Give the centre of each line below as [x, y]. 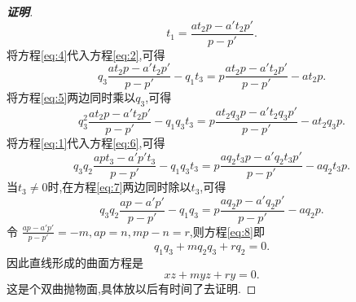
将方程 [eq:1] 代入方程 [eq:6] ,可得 [86, 142]
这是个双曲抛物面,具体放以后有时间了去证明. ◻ [132, 289]
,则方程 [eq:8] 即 [227, 231]
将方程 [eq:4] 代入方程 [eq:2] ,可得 [86, 54]
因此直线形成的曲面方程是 [75, 262]
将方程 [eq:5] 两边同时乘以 [71, 97]
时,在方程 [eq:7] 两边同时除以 [119, 187]
